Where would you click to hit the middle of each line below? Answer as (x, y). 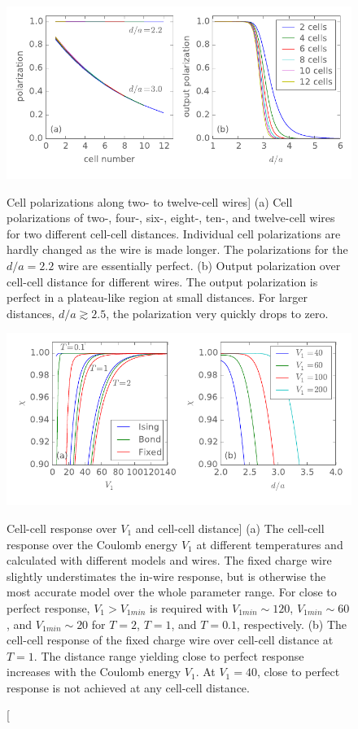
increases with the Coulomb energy (94, 672)
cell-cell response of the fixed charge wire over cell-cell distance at (170, 640)
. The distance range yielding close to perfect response (169, 655)
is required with (189, 607)
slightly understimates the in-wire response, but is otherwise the (166, 576)
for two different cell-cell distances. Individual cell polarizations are (174, 233)
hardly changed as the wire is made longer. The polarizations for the (177, 249)
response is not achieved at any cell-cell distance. (128, 687)
